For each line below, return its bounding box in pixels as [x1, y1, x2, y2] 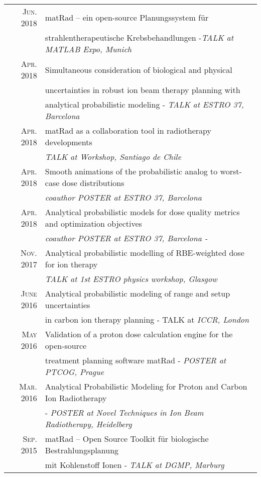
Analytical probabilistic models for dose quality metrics [45, 206, 240, 218]
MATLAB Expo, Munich [45, 43, 132, 55]
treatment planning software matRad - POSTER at [45, 354, 226, 366]
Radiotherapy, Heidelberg [45, 418, 132, 430]
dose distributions [62, 177, 124, 188]
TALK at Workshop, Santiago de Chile [45, 151, 182, 162]
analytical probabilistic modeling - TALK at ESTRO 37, [45, 99, 244, 110]
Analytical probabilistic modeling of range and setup [45, 288, 230, 299]
